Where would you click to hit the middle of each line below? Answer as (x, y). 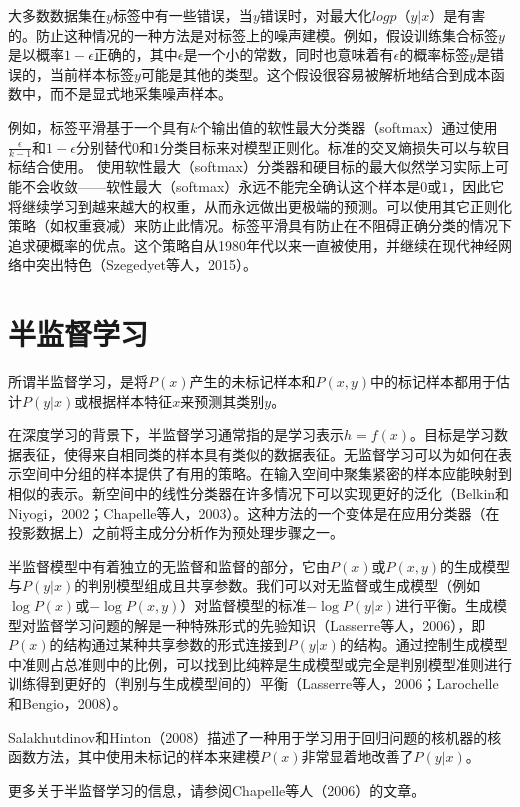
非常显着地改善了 (357, 756)
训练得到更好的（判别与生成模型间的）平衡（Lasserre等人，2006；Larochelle (253, 683)
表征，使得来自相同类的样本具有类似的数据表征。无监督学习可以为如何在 (259, 453)
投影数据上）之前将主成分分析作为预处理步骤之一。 (176, 532)
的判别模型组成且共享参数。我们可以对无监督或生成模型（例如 (277, 585)
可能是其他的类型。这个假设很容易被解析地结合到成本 (315, 73)
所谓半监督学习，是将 (78, 381)
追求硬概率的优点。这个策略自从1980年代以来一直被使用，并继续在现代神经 (253, 244)
